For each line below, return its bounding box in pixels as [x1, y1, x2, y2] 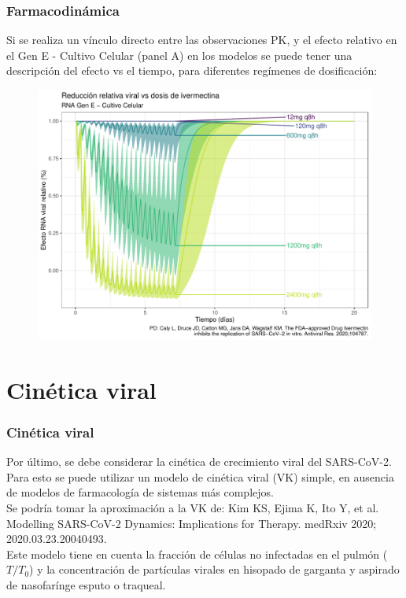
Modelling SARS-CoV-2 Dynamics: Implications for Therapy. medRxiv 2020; [6, 515, 377, 531]
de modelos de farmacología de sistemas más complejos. [6, 484, 274, 500]
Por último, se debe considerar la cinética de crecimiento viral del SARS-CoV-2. [6, 453, 392, 470]
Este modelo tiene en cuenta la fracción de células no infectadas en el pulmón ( [6, 545, 388, 562]
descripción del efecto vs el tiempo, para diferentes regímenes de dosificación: [6, 62, 378, 79]
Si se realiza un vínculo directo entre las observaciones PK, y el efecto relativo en [6, 31, 397, 48]
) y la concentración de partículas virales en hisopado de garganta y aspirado [29, 561, 400, 578]
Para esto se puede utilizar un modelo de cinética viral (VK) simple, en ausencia [6, 468, 394, 485]
